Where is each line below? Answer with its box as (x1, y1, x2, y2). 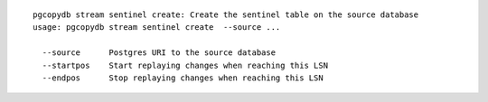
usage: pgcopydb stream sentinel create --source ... (33, 23, 281, 32)
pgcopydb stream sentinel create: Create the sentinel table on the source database (33, 10, 419, 20)
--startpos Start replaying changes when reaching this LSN (42, 60, 329, 70)
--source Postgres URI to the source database (42, 48, 276, 58)
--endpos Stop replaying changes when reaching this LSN (42, 72, 324, 83)
